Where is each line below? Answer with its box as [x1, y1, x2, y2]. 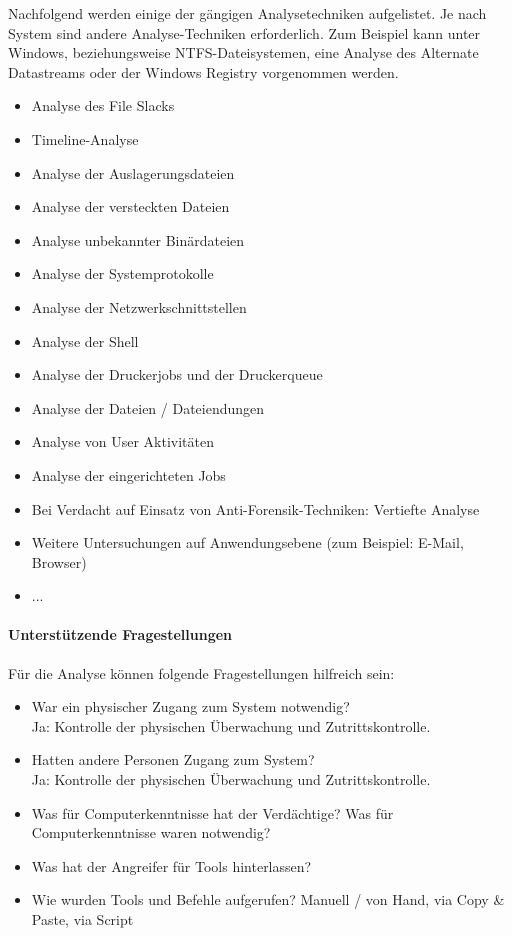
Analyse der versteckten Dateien [31, 196, 230, 217]
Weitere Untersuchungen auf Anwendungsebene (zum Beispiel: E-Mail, [31, 532, 464, 553]
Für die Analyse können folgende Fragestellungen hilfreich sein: [8, 662, 395, 683]
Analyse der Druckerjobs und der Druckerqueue [31, 364, 323, 385]
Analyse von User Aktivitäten [31, 431, 214, 452]
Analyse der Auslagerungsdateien [31, 162, 235, 183]
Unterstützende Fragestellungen [8, 624, 233, 645]
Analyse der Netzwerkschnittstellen [31, 296, 247, 317]
